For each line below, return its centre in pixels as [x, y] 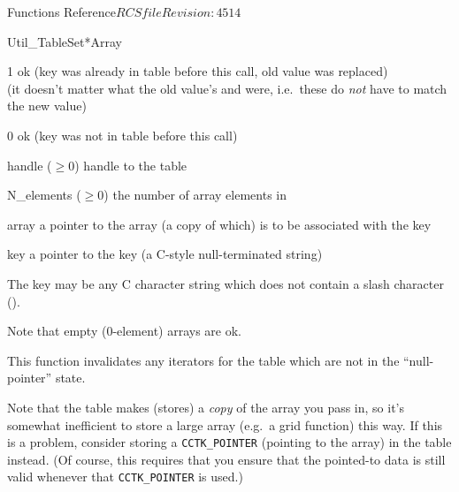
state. [70, 378]
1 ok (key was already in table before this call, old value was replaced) [198, 71]
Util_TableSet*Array [65, 41]
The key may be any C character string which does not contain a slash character [226, 283]
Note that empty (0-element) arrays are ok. [124, 331]
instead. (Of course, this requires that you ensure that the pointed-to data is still [226, 459]
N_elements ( [44, 195]
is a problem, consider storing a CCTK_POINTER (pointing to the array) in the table [229, 442]
